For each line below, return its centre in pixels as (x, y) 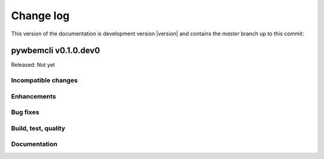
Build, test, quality (38, 128)
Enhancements (34, 96)
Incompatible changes (44, 80)
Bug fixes (25, 112)
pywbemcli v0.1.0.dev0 (55, 51)
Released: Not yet (33, 65)
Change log (40, 16)
